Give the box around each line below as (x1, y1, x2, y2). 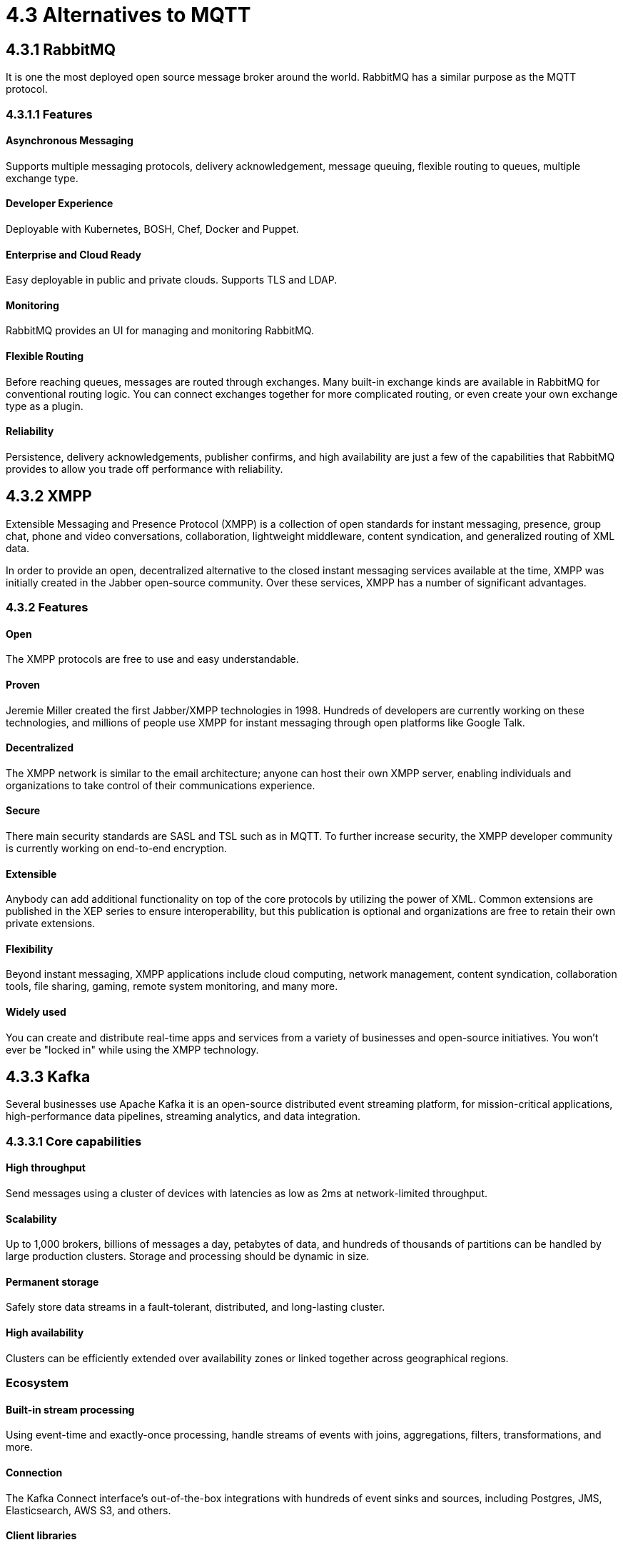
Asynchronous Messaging (6, 134, 133, 147)
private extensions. (6, 917, 96, 930)
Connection (6, 1466, 63, 1479)
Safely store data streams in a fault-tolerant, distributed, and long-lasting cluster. (6, 1301, 385, 1314)
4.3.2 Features (6, 600, 88, 615)
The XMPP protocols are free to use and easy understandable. (6, 653, 299, 666)
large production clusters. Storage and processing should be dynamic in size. (6, 1250, 370, 1263)
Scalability (6, 1212, 57, 1225)
